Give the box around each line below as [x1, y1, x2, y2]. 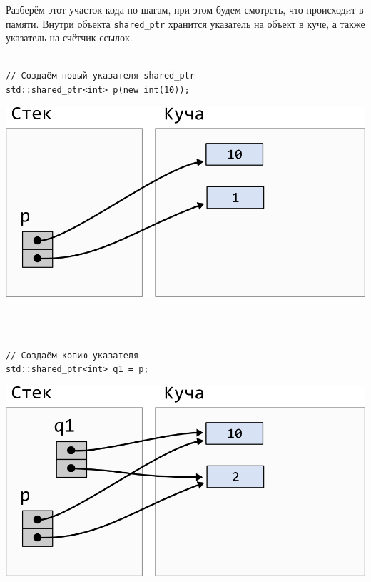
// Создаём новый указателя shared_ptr [6, 71, 195, 81]
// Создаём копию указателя [6, 350, 139, 361]
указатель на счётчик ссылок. [6, 30, 133, 45]
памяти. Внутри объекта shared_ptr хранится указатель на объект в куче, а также [6, 16, 365, 31]
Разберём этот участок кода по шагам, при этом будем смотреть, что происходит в [6, 2, 364, 16]
